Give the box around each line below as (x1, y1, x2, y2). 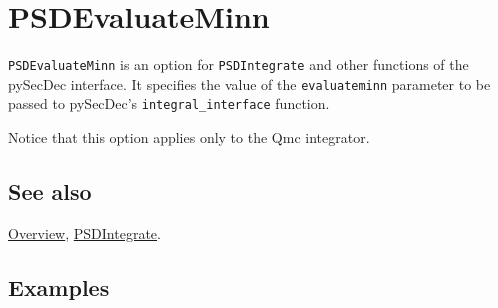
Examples (8, 271, 110, 302)
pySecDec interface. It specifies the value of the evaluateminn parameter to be (8, 73, 491, 94)
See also (8, 176, 92, 207)
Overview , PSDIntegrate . (8, 222, 161, 243)
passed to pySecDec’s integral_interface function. (8, 93, 330, 114)
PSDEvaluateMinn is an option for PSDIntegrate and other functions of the (8, 54, 469, 75)
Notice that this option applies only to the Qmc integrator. (8, 127, 370, 148)
